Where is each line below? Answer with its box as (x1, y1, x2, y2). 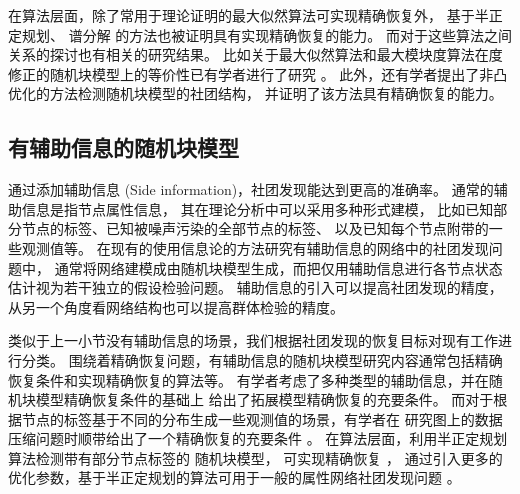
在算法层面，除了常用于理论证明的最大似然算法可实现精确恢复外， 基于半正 (8, 5, 503, 25)
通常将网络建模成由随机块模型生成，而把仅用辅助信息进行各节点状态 (54, 257, 503, 278)
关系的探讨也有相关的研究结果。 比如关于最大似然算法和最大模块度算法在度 (8, 44, 503, 65)
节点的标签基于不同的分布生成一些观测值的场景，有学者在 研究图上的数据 (21, 408, 503, 429)
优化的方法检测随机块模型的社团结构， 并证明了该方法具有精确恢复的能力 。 (8, 83, 503, 104)
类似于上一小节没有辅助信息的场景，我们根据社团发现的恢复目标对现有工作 (8, 330, 498, 351)
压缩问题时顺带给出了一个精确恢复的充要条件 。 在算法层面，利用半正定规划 (8, 428, 508, 449)
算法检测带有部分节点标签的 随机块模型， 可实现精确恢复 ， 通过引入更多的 (8, 447, 503, 468)
